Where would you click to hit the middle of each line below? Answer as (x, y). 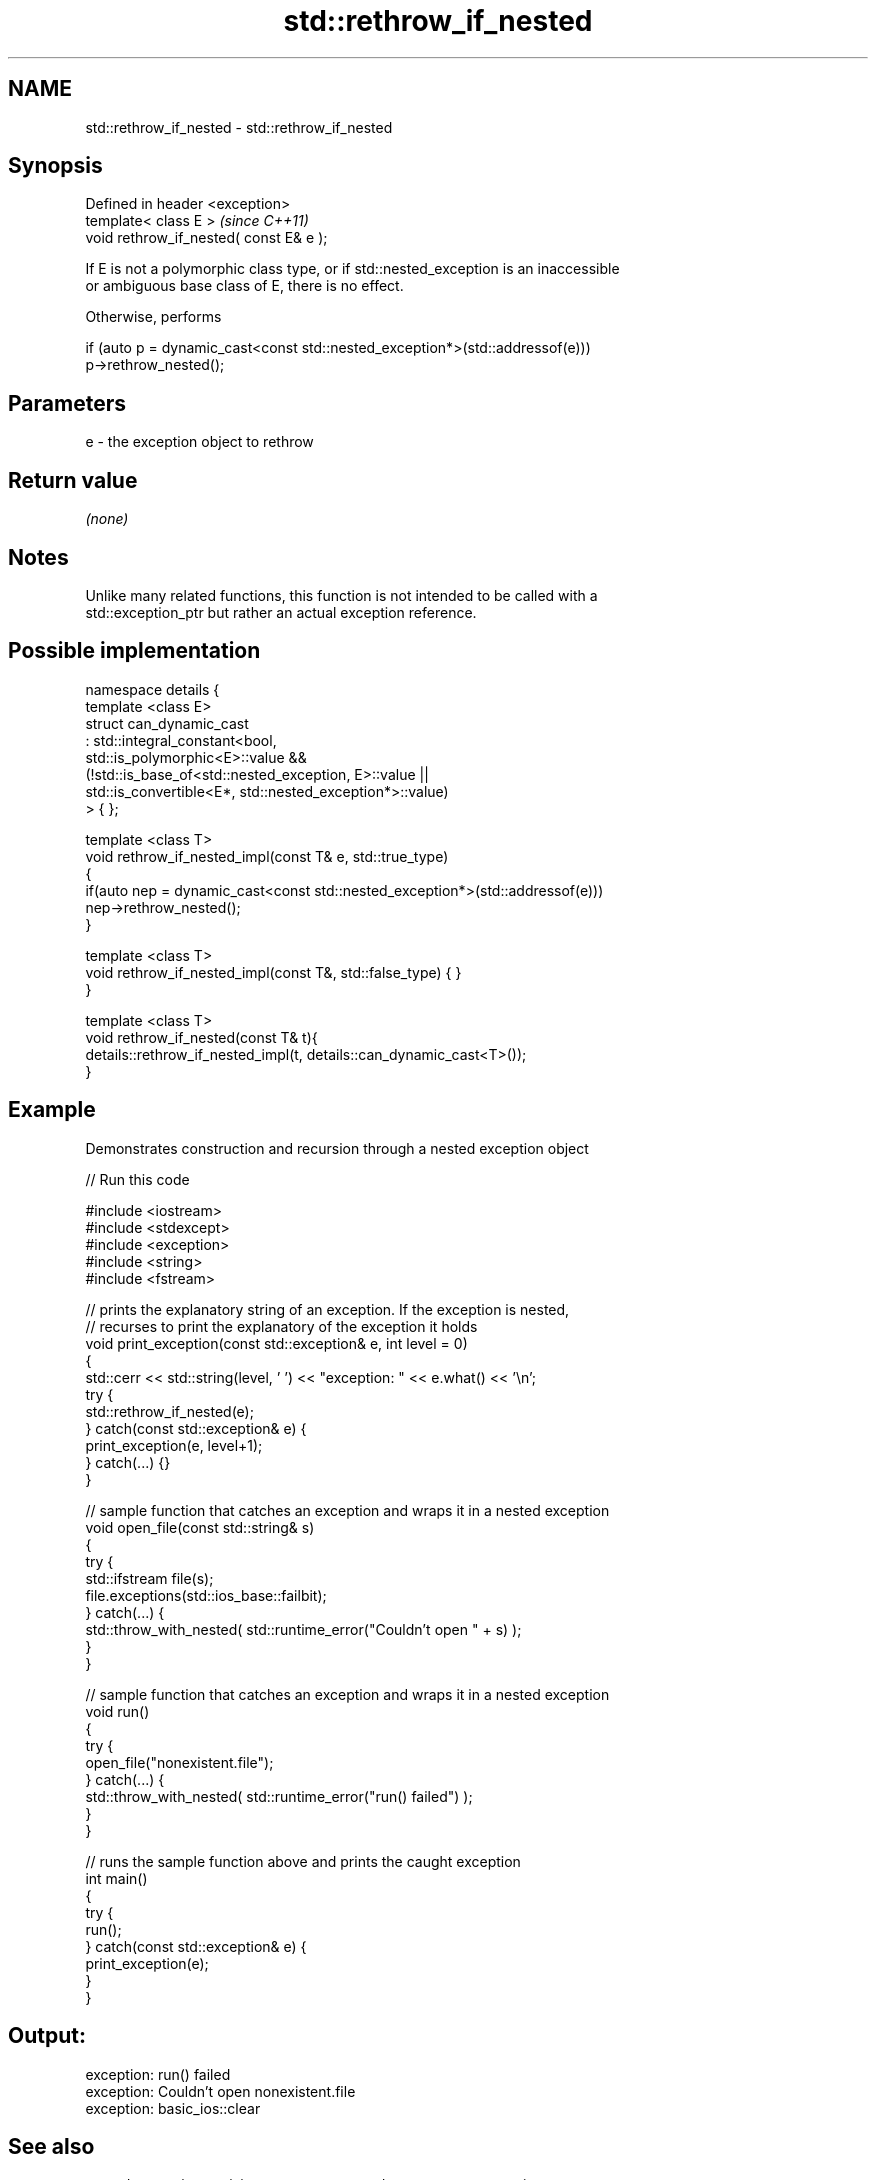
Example (52, 1110)
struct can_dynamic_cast (167, 723)
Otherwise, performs (153, 317)
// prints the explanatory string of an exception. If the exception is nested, (327, 1309)
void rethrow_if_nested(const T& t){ (201, 1037)
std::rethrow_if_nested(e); (169, 1411)
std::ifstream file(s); (149, 1578)
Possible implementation (134, 651)
